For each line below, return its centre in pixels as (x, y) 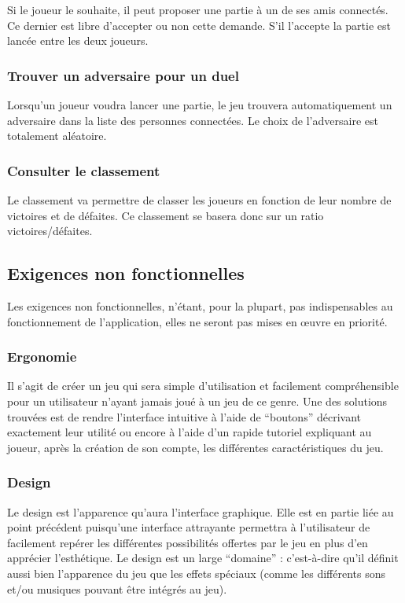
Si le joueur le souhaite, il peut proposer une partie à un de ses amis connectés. (198, 9)
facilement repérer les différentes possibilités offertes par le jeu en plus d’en (188, 542)
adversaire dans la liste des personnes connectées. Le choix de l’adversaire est (193, 120)
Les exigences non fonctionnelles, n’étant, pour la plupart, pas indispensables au (200, 305)
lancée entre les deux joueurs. (78, 40)
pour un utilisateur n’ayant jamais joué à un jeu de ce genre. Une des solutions (197, 401)
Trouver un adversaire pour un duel (123, 75)
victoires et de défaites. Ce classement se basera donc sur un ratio (166, 215)
